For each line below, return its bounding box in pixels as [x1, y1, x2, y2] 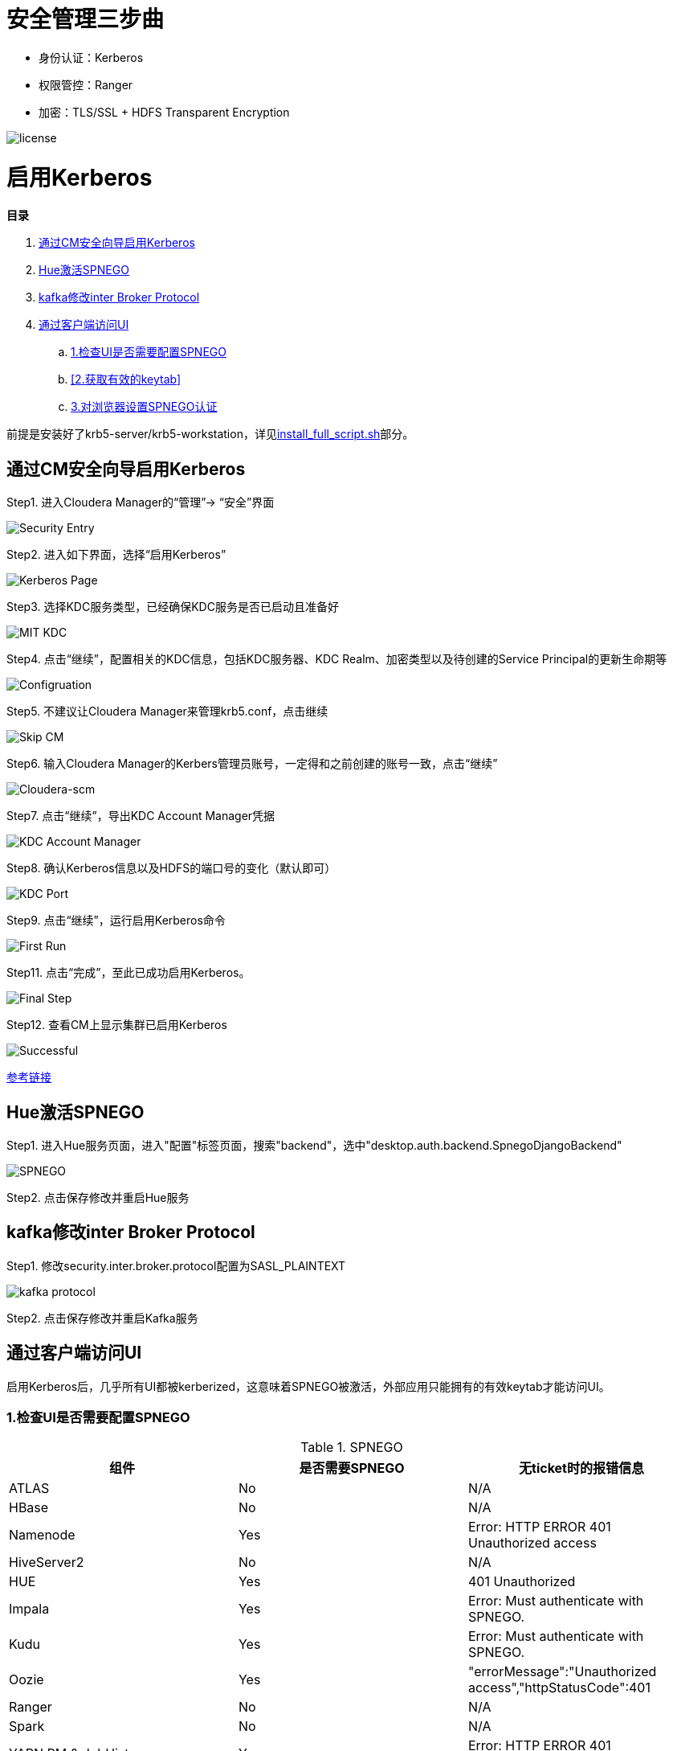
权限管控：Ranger [39, 77, 133, 92]
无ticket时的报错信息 [519, 1460, 644, 1477]
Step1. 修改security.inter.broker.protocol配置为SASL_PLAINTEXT [6, 1258, 346, 1273]
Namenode [9, 1527, 75, 1544]
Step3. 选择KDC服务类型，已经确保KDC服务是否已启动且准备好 [6, 600, 339, 614]
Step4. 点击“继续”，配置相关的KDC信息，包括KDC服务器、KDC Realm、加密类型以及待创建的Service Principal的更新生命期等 [6, 652, 667, 666]
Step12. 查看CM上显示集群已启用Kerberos [6, 1018, 227, 1032]
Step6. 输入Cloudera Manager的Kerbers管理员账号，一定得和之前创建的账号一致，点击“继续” [6, 757, 498, 771]
